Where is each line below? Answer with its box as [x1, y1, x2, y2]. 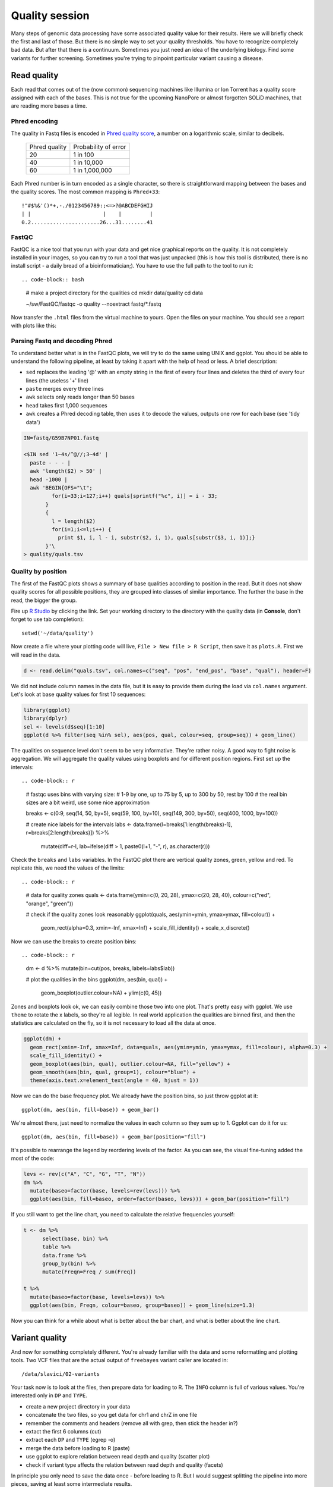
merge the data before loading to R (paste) [26, 1444, 130, 1451]
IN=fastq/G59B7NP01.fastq [23, 434, 99, 441]
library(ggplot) [23, 707, 71, 713]
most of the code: [11, 1155, 55, 1162]
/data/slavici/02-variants [21, 1370, 100, 1377]
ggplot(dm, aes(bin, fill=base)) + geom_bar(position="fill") [21, 1133, 207, 1140]
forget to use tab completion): [11, 616, 84, 623]
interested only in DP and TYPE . [11, 1392, 87, 1399]
